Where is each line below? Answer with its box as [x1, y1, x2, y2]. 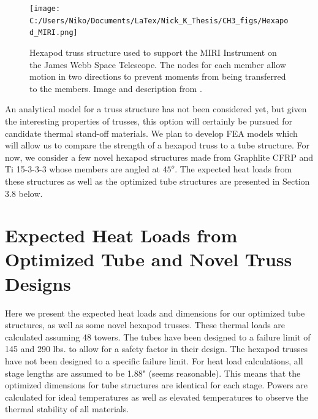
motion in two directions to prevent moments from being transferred [29, 70, 286, 83]
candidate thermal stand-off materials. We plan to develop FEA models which [5, 126, 298, 139]
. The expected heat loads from [175, 163, 292, 175]
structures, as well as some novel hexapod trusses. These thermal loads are [5, 318, 286, 331]
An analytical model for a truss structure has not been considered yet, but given [5, 102, 307, 115]
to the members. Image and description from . [29, 82, 202, 94]
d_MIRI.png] [29, 28, 78, 37]
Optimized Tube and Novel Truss [5, 247, 292, 272]
